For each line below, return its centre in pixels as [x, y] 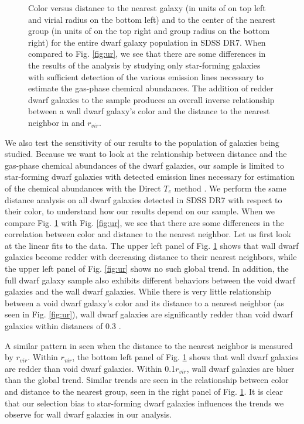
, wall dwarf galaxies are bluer [240, 368]
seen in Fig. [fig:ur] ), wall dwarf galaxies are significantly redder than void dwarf [149, 314]
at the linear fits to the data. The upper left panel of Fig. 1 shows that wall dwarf [152, 245]
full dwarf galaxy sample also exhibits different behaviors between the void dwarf [150, 280]
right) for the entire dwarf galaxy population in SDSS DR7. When [147, 42]
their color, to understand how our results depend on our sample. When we [140, 211]
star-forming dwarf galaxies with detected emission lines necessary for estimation [150, 177]
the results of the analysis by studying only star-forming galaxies [144, 65]
